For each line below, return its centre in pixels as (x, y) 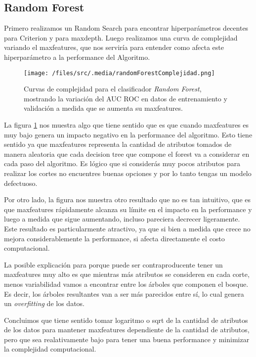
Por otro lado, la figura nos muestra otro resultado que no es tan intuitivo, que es (127, 200)
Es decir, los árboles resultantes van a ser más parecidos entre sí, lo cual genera (124, 293)
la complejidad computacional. (50, 349)
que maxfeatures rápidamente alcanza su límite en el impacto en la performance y (128, 209)
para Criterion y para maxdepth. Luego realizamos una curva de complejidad (121, 37)
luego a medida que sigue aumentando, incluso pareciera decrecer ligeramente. (122, 219)
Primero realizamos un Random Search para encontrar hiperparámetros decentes (126, 28)
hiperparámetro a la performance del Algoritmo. (77, 57)
